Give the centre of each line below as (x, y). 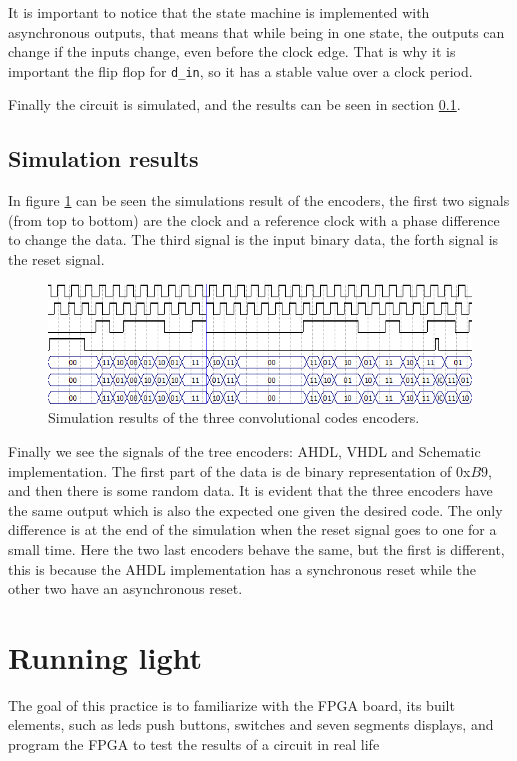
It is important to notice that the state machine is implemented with (219, 12)
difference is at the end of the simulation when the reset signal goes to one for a (252, 529)
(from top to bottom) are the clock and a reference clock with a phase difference (254, 219)
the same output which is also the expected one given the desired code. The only (255, 509)
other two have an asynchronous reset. (125, 588)
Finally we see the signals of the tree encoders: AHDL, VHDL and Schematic (244, 450)
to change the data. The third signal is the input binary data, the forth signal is (253, 239)
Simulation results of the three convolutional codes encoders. (234, 417)
